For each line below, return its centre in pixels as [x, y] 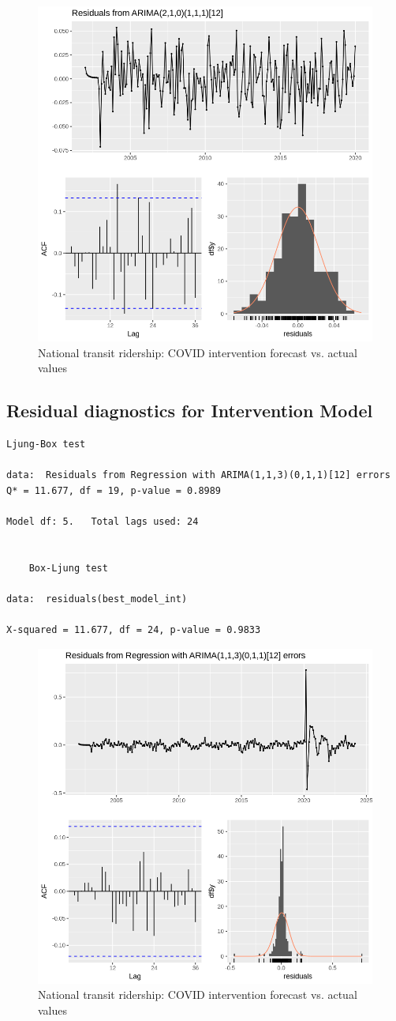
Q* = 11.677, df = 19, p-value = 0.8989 [114, 490]
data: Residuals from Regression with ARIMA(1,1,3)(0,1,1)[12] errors [198, 475]
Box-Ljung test [68, 568]
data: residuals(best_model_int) [97, 599]
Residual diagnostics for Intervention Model [190, 411]
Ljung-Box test [46, 444]
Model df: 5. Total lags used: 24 [103, 521]
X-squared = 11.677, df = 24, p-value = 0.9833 [134, 630]
